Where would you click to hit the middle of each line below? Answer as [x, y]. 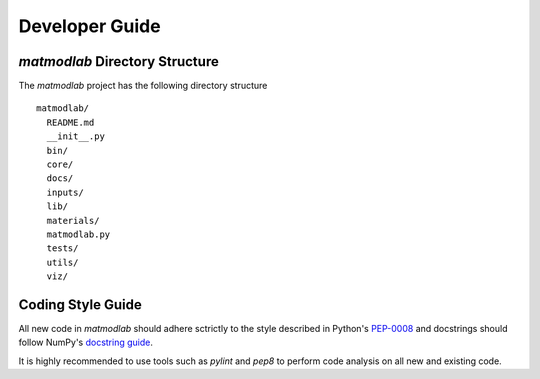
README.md [70, 122]
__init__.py [75, 136]
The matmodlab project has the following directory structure [143, 86]
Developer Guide [89, 26]
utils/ [62, 262]
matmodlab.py [78, 234]
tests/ [62, 248]
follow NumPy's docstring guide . [86, 342]
